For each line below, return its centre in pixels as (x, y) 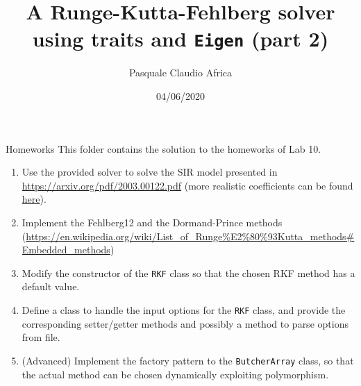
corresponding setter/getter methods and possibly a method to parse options (185, 323)
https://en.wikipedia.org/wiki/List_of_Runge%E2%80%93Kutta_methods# (190, 236)
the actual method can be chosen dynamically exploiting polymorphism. (175, 374)
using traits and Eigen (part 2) (180, 39)
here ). (34, 199)
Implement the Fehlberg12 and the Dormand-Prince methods (152, 222)
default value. (51, 286)
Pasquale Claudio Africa (180, 73)
